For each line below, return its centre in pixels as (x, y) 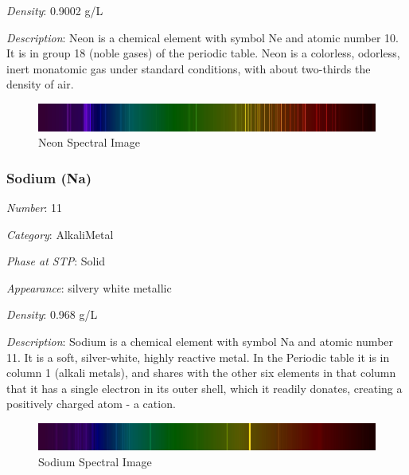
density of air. (40, 84)
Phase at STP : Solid (56, 261)
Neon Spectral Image (89, 142)
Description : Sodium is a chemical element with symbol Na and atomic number (200, 341)
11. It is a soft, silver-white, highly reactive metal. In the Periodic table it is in (198, 357)
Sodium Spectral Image (95, 461)
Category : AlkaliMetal (60, 234)
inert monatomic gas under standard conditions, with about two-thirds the (189, 68)
